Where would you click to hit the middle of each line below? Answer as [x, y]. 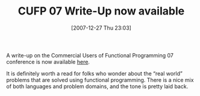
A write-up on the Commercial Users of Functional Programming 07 [90, 55]
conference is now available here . [48, 62]
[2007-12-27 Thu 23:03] [101, 28]
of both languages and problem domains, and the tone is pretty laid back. [97, 86]
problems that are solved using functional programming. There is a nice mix [100, 80]
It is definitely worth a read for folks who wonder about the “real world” [94, 73]
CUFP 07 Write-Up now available [101, 11]
